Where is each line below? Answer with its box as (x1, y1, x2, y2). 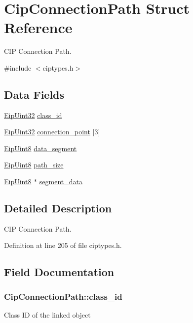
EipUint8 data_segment (4, 143, 77, 153)
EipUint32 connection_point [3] (4, 126, 100, 137)
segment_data (39, 176, 82, 187)
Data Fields (4, 86, 65, 102)
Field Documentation (4, 264, 115, 280)
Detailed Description (4, 201, 112, 216)
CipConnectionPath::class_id (4, 290, 122, 302)
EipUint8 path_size (4, 160, 64, 170)
